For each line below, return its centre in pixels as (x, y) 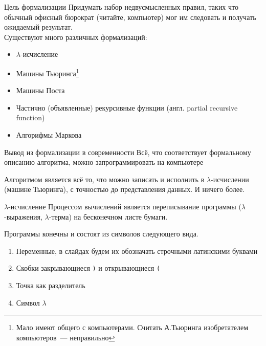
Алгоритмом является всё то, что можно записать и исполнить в (104, 179)
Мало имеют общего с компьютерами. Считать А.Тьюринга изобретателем (132, 327)
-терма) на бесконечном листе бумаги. (108, 216)
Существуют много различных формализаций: (76, 37)
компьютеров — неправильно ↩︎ (65, 337)
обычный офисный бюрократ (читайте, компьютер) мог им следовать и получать (130, 17)
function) (30, 117)
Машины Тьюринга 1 (48, 72)
